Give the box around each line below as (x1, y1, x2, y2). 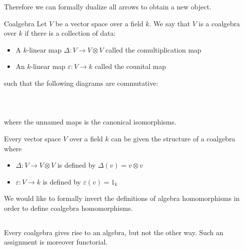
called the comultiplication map (105, 44, 201, 55)
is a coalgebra (198, 18, 240, 28)
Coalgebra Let (4, 18, 47, 28)
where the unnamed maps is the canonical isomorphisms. (4, 117, 177, 127)
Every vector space (4, 133, 61, 143)
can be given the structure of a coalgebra (111, 133, 236, 143)
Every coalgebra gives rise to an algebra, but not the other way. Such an (4, 227, 224, 237)
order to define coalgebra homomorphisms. (4, 202, 133, 213)
